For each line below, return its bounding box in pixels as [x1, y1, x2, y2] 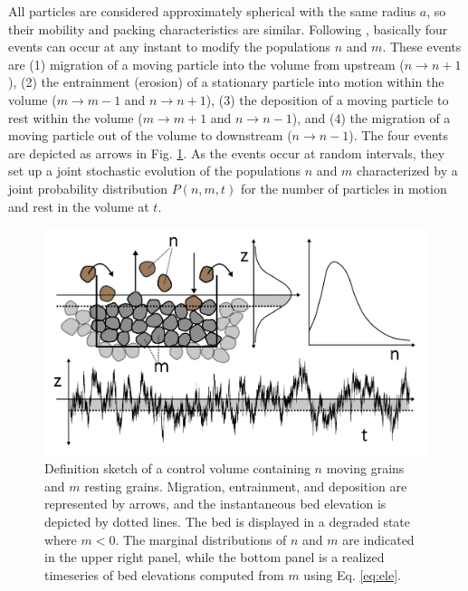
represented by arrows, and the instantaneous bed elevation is [44, 494, 387, 513]
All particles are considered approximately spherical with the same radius [8, 2, 416, 20]
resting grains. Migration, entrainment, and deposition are [84, 476, 407, 495]
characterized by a [357, 161, 458, 180]
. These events [382, 37, 462, 56]
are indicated [342, 529, 415, 548]
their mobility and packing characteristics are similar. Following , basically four [8, 19, 448, 38]
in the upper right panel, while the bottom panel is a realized [44, 548, 385, 567]
